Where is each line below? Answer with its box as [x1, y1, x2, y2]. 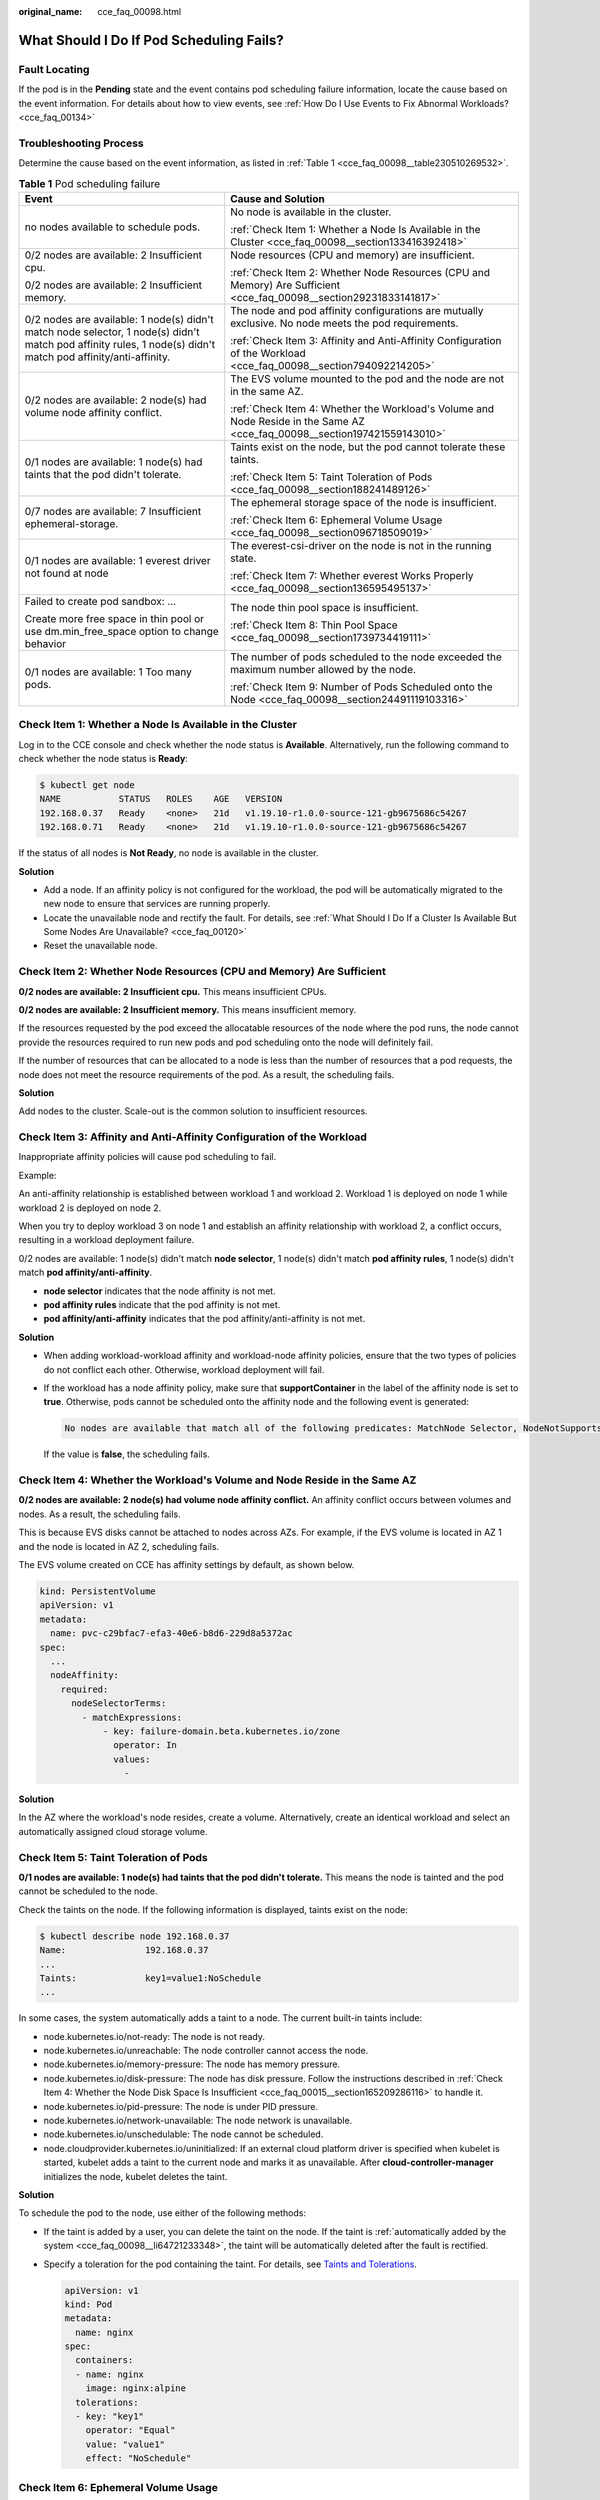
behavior [24, 636, 67, 650]
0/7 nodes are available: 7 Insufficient [24, 504, 202, 518]
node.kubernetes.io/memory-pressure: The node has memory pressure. [43, 2058, 340, 2070]
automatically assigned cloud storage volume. [18, 1825, 209, 1837]
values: [113, 1753, 151, 1765]
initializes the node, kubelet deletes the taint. [43, 2170, 228, 2182]
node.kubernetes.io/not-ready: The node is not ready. [43, 2030, 265, 2042]
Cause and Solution [230, 191, 325, 205]
